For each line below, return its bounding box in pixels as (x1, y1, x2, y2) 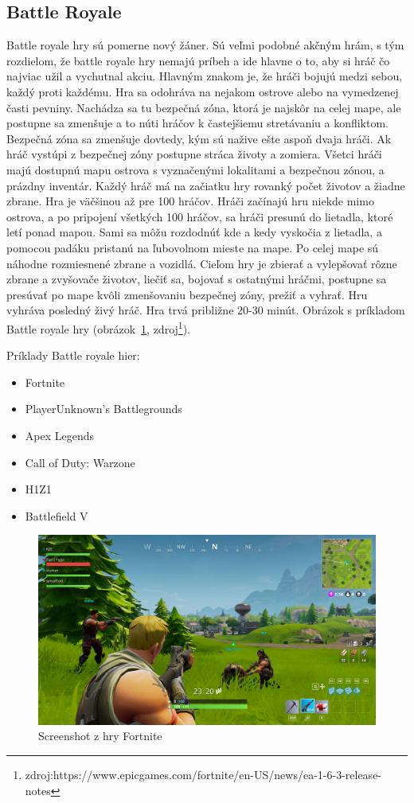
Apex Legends (25, 427, 95, 443)
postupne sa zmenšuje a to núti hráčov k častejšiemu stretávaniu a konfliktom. (6, 115, 389, 131)
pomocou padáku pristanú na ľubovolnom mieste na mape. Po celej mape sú (6, 239, 379, 255)
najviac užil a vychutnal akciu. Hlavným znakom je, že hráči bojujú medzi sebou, (6, 68, 403, 84)
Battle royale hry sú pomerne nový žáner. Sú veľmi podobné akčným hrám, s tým (6, 37, 404, 53)
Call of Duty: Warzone (25, 454, 135, 470)
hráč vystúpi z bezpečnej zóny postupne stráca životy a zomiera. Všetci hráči (6, 146, 382, 162)
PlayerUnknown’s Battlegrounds (25, 400, 182, 417)
